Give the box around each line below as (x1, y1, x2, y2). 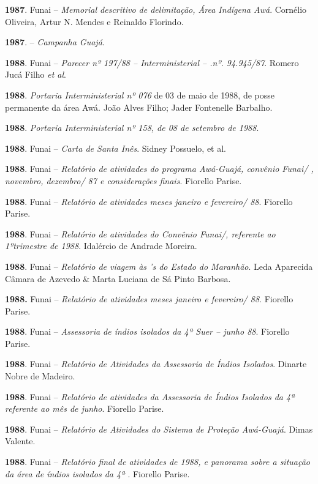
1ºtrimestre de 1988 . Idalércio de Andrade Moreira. (5, 239, 197, 252)
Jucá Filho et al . (5, 68, 66, 81)
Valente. (5, 434, 36, 447)
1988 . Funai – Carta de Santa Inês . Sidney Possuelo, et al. (5, 141, 226, 154)
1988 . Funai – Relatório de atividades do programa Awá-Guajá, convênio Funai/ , (5, 162, 314, 175)
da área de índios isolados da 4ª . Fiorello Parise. (5, 467, 190, 480)
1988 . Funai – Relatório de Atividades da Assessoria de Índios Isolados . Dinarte (5, 357, 307, 370)
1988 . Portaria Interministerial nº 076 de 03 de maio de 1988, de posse (5, 88, 274, 101)
